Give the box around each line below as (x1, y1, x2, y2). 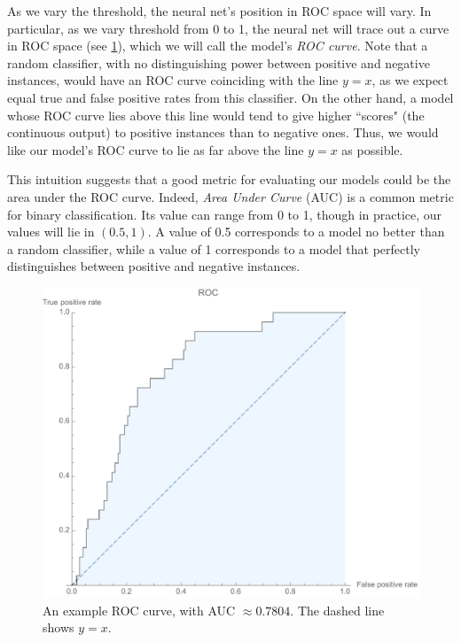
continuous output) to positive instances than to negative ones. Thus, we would (7, 123, 439, 142)
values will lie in (7, 222, 95, 241)
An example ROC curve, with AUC (43, 600, 236, 619)
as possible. (341, 140, 403, 159)
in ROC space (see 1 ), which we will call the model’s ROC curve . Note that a (7, 36, 428, 55)
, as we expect (371, 71, 449, 89)
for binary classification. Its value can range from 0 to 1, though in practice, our (7, 205, 442, 223)
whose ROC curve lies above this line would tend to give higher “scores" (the (7, 105, 425, 124)
